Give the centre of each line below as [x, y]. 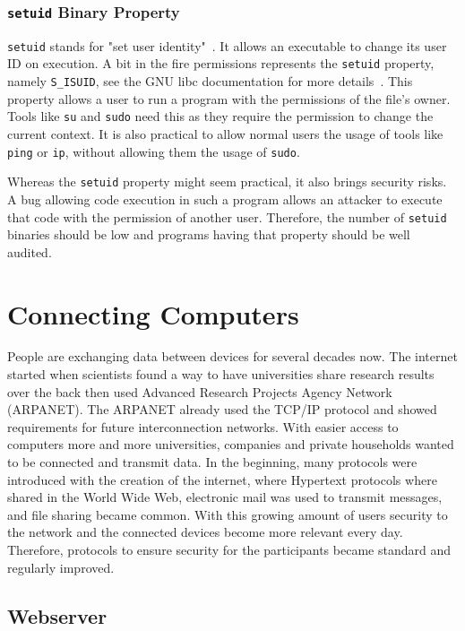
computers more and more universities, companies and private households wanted [231, 444]
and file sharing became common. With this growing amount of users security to [228, 514]
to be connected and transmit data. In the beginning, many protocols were [212, 462]
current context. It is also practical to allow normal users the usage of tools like [225, 134]
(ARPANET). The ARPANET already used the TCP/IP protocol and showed [222, 409]
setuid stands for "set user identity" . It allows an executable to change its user [227, 45]
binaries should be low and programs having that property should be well [209, 234]
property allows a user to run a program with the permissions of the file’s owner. [229, 98]
